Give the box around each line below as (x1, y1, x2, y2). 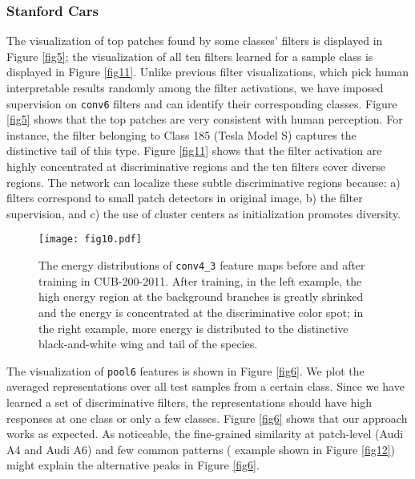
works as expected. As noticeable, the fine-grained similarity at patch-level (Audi (6, 425, 404, 442)
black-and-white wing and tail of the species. (38, 335, 258, 352)
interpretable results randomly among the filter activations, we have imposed (6, 79, 384, 95)
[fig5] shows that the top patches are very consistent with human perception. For (6, 111, 403, 128)
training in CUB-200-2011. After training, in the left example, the (38, 272, 362, 289)
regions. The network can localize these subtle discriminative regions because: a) (6, 173, 401, 190)
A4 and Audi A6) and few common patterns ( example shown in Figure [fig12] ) (6, 440, 396, 457)
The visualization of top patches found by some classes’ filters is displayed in (6, 32, 383, 49)
